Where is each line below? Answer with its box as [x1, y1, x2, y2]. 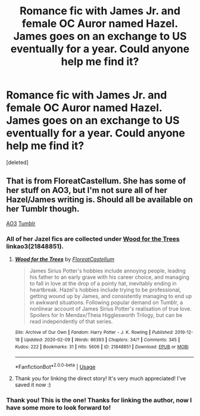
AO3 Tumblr [6, 219, 36, 227]
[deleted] [6, 159, 29, 166]
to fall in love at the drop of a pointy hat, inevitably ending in [29, 280, 177, 287]
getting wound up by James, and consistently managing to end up [29, 293, 192, 300]
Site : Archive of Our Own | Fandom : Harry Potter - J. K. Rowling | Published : [14, 330, 174, 336]
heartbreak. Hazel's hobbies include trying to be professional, [29, 286, 182, 293]
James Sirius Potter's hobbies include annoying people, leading [29, 267, 186, 275]
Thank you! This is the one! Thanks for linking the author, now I [6, 396, 192, 404]
